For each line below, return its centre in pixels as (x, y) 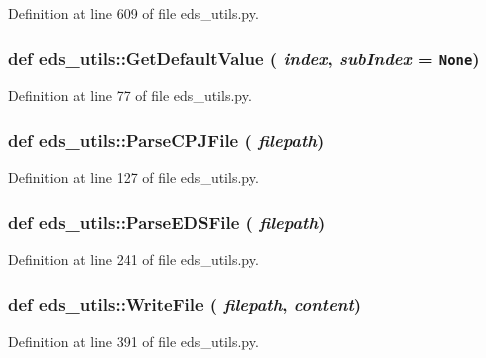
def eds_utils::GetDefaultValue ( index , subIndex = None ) (244, 57)
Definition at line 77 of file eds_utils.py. (130, 95)
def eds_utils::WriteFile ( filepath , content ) (185, 303)
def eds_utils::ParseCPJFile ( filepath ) (166, 139)
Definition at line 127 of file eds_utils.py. (133, 177)
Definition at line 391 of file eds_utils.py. (133, 340)
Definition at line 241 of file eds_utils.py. (133, 259)
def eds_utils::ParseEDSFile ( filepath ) (167, 221)
